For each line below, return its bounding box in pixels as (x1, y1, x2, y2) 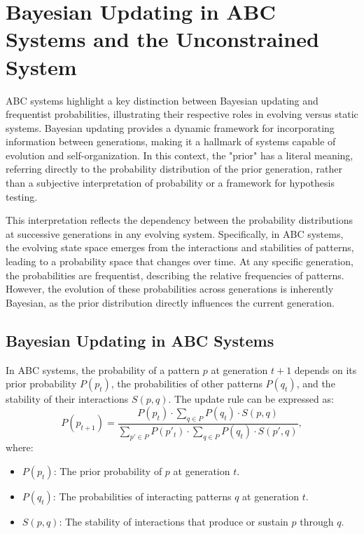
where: (6, 440, 34, 455)
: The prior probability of (53, 463, 162, 478)
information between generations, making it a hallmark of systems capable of (6, 134, 336, 149)
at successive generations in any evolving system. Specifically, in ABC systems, (6, 226, 344, 241)
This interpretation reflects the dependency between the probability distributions (6, 213, 353, 227)
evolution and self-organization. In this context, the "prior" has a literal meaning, (6, 147, 353, 162)
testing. (6, 189, 38, 203)
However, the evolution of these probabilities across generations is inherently (6, 281, 334, 296)
